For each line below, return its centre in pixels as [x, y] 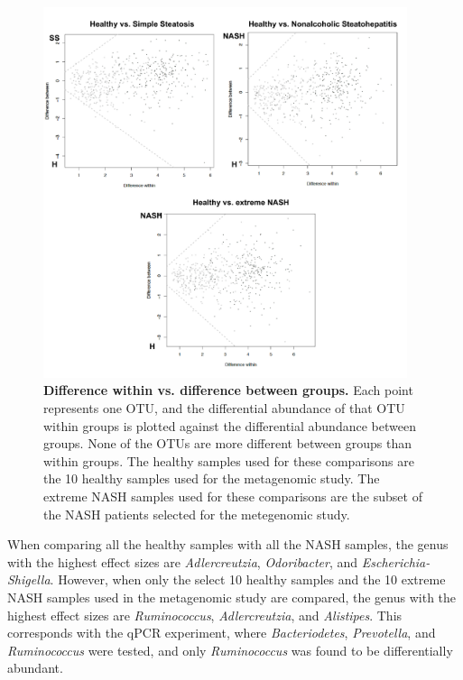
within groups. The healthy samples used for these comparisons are [229, 460]
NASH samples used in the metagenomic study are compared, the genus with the [232, 597]
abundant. [35, 668]
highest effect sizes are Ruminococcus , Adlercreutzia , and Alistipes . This [205, 615]
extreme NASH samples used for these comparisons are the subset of [233, 496]
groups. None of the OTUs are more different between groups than [227, 443]
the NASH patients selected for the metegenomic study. [197, 514]
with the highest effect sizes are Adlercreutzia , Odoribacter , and [183, 561]
